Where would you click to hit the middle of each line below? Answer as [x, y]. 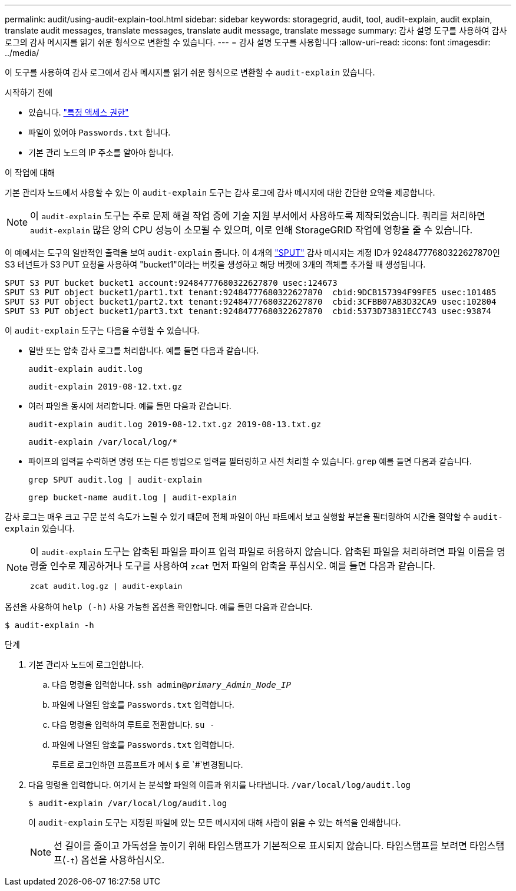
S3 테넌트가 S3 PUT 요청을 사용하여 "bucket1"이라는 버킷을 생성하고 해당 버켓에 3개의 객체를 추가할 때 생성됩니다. [215, 264]
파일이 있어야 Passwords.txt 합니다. [100, 132]
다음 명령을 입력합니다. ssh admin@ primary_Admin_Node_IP [171, 684]
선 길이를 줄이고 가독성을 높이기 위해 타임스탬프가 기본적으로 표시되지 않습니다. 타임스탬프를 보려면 [260, 846]
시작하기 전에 [29, 92]
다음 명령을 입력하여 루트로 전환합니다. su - [133, 725]
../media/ [22, 53]
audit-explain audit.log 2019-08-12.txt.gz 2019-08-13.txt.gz [175, 424]
